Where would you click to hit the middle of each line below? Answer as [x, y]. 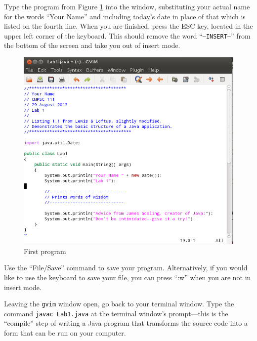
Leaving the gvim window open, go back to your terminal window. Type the [119, 304]
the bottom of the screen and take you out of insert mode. [92, 45]
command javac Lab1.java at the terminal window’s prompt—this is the [116, 313]
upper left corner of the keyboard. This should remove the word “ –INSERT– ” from [127, 35]
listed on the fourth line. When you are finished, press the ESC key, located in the [128, 26]
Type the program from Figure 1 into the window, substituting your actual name [127, 6]
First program [45, 251]
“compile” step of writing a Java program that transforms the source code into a [126, 323]
